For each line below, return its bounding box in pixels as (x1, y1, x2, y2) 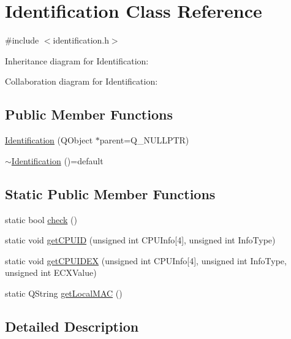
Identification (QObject (5, 134, 93, 147)
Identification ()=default (11, 154, 104, 167)
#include (5, 34, 39, 47)
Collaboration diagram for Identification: (5, 75, 158, 88)
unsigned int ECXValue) (5, 266, 97, 279)
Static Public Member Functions (5, 184, 216, 203)
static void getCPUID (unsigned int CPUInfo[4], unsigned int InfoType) (5, 234, 276, 246)
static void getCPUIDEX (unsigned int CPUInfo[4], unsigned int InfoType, (5, 254, 287, 267)
